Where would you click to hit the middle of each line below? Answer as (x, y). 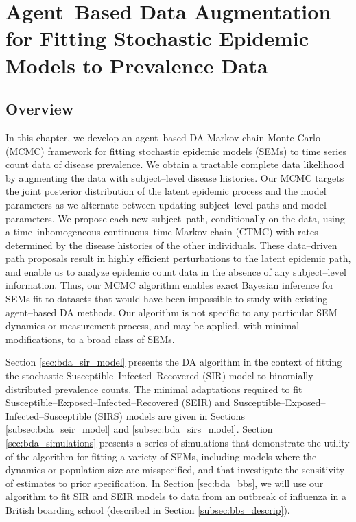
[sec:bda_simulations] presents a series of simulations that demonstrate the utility (178, 443)
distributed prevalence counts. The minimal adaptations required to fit (154, 389)
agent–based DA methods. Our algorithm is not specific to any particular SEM (171, 312)
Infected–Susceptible (48, 415)
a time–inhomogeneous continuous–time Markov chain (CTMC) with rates (162, 232)
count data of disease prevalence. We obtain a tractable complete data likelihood (175, 164)
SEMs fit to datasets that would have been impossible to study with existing (167, 299)
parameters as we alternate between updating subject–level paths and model (166, 204)
